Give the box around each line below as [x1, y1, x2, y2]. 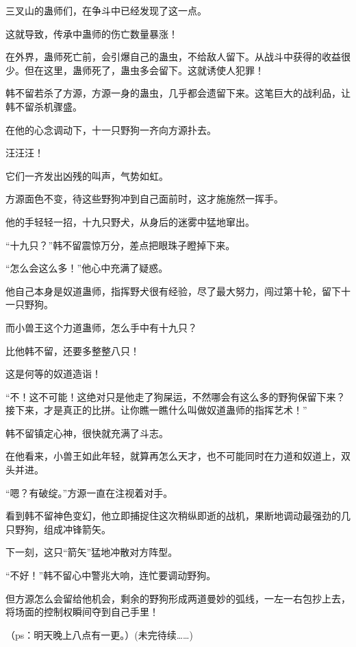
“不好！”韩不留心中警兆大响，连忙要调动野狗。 [5, 568, 216, 583]
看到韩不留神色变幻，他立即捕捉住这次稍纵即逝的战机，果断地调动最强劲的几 [5, 508, 351, 523]
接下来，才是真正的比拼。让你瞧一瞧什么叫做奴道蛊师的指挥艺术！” [5, 403, 307, 417]
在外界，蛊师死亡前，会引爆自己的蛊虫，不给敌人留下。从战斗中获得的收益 [5, 49, 341, 64]
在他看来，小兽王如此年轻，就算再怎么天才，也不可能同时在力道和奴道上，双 [5, 449, 351, 463]
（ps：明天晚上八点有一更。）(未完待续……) [5, 627, 193, 642]
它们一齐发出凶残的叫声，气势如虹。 [5, 168, 168, 183]
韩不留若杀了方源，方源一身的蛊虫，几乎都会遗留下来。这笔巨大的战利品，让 [5, 86, 351, 100]
